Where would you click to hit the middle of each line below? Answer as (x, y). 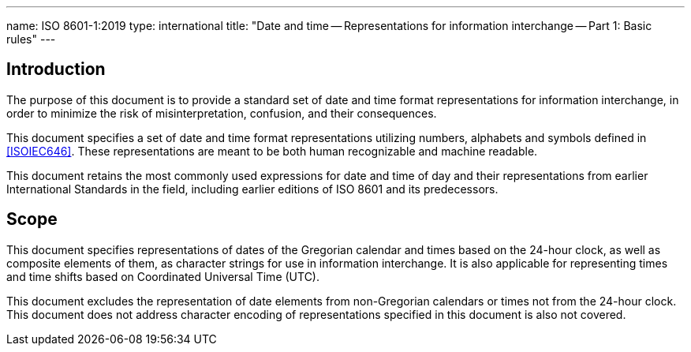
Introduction (56, 69)
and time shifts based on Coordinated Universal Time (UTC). (163, 276)
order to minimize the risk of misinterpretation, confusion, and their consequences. (222, 113)
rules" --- (31, 39)
